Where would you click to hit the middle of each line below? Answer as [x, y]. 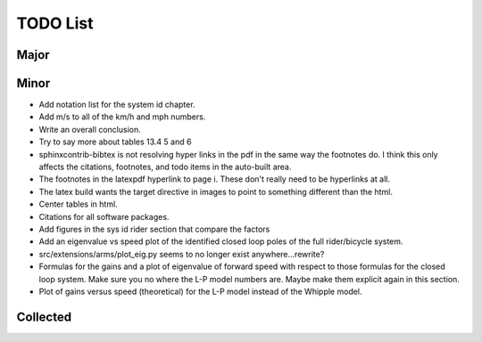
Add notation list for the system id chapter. [117, 105]
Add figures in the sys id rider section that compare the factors [154, 229]
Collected [44, 317]
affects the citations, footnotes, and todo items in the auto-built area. [165, 167]
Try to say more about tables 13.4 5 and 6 [115, 142]
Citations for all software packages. [104, 216]
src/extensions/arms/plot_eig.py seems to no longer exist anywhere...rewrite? [182, 254]
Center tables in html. [78, 204]
